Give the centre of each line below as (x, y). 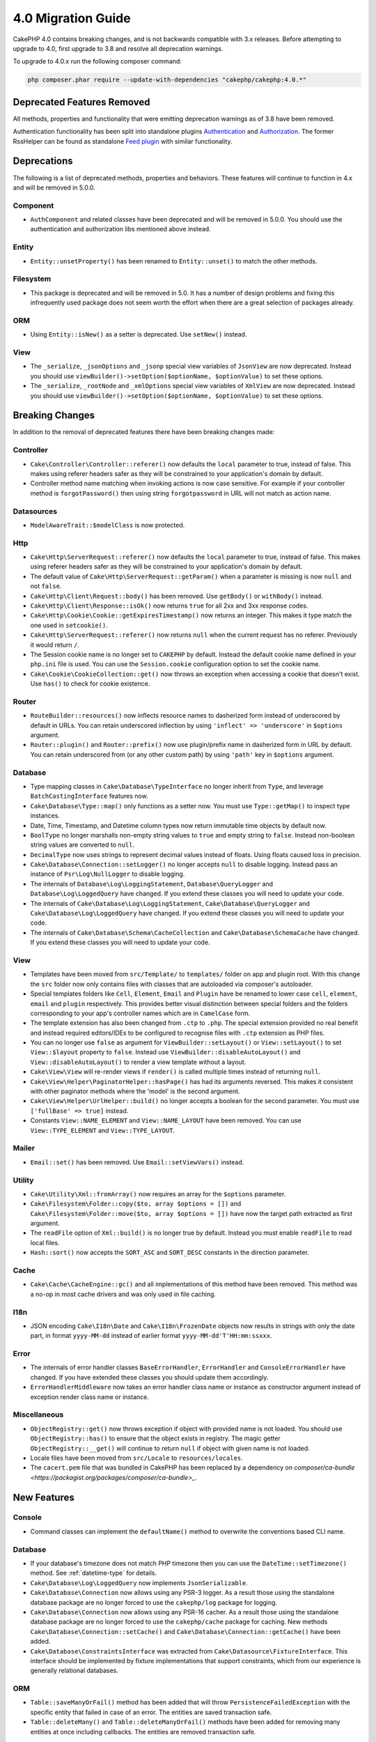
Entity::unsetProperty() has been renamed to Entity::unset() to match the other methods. (174, 261)
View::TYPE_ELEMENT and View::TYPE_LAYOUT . (103, 1130)
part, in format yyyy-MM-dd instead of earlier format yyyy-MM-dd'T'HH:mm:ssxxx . (151, 1336)
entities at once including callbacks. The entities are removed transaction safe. (143, 1732)
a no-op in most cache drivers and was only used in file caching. (123, 1294)
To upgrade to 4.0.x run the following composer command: (97, 61)
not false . (46, 586)
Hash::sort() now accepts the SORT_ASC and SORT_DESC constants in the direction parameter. (170, 1252)
